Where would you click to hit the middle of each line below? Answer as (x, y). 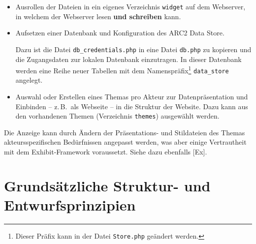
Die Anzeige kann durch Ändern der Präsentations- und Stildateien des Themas (125, 132)
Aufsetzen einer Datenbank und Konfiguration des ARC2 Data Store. (120, 33)
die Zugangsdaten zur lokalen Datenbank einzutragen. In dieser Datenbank (128, 59)
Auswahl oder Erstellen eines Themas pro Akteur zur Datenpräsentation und (132, 96)
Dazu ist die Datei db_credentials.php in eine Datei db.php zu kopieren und (133, 49)
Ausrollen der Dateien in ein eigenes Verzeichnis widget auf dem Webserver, (130, 6)
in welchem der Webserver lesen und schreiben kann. (98, 16)
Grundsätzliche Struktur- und (107, 185)
